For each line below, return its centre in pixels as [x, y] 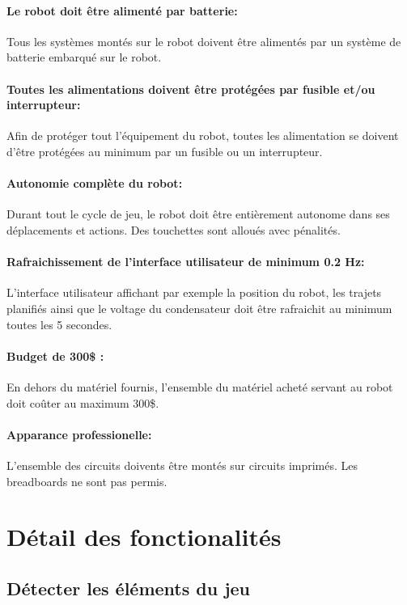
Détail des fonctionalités [144, 537]
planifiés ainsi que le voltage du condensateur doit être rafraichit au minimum [199, 308]
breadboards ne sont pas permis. [87, 481]
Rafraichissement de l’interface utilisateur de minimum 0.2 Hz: [186, 262]
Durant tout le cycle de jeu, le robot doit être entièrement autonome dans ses [198, 214]
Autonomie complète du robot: [95, 183]
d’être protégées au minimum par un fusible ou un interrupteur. [165, 151]
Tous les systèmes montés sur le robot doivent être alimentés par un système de [204, 41]
